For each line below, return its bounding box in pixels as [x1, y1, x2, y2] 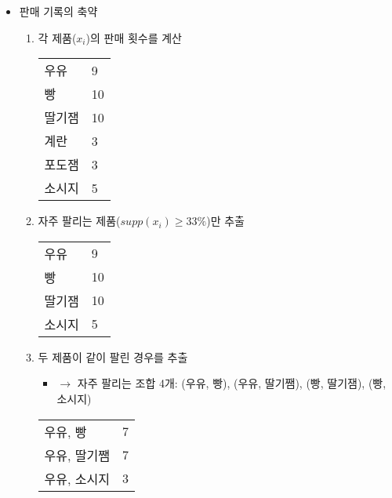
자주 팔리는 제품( [38, 213, 121, 229]
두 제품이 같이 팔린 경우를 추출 [38, 348, 188, 365]
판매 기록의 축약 [19, 3, 98, 19]
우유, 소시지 [44, 469, 110, 488]
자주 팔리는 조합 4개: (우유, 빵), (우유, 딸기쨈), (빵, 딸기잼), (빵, [77, 375, 387, 391]
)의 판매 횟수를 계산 [85, 29, 183, 45]
